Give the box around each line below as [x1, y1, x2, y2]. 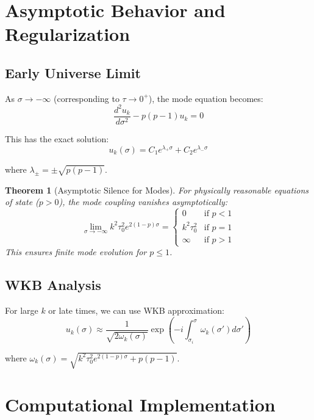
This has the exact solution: [5, 132, 109, 145]
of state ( [5, 195, 39, 208]
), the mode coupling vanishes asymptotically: [59, 195, 228, 208]
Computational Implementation [5, 392, 276, 417]
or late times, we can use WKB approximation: [48, 304, 224, 316]
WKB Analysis [5, 275, 101, 294]
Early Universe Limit [5, 63, 141, 82]
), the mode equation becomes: [148, 92, 263, 104]
